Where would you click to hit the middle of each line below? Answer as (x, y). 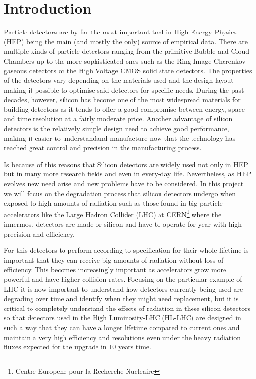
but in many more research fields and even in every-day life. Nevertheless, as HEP (128, 174)
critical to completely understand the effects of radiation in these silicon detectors (127, 308)
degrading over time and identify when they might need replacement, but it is (121, 298)
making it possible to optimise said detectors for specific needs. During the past (124, 89)
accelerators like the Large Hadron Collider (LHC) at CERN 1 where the (113, 213)
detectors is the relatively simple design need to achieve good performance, (117, 128)
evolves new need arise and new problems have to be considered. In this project (124, 184)
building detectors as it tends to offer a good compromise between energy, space (124, 109)
